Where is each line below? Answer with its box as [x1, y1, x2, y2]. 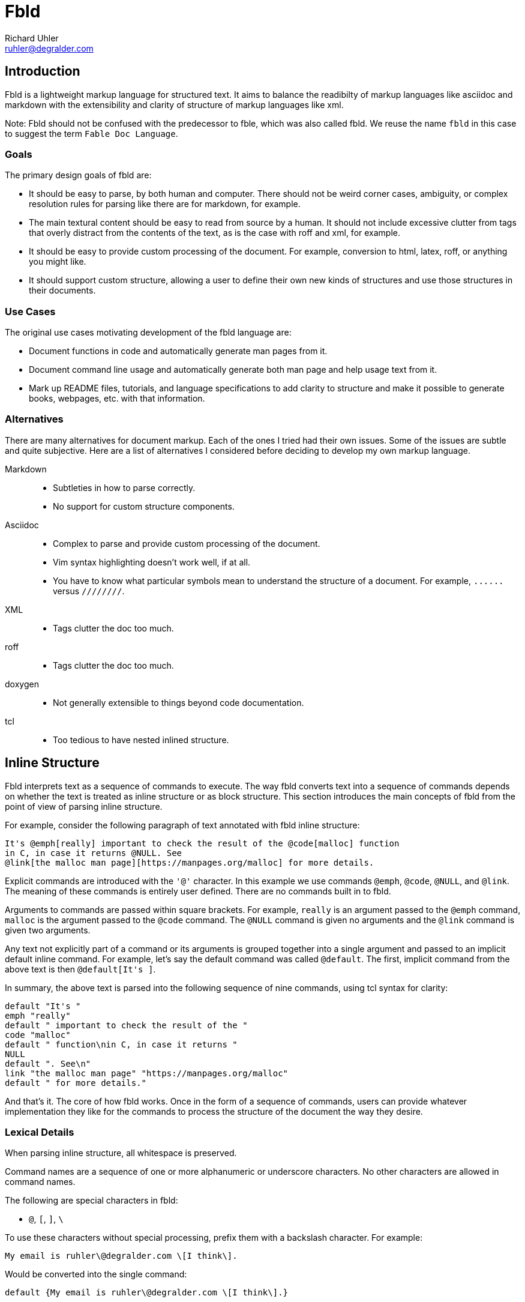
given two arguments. [5, 924, 91, 935]
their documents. [29, 285, 96, 296]
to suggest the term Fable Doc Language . [5, 128, 178, 139]
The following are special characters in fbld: [5, 1195, 178, 1206]
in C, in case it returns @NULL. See [5, 848, 182, 858]
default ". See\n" [5, 1058, 91, 1068]
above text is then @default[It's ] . [5, 963, 156, 974]
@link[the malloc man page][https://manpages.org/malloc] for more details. [5, 857, 374, 867]
